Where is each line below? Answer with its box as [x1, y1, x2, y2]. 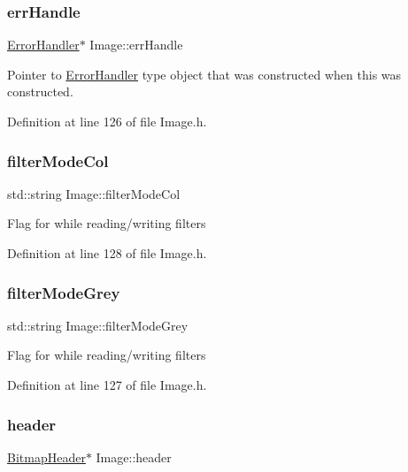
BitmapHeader [7, 447, 86, 466]
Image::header [96, 447, 172, 466]
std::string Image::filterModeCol [7, 184, 181, 202]
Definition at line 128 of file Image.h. [7, 244, 207, 262]
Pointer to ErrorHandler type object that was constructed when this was [7, 65, 402, 83]
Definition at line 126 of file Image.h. [7, 112, 207, 130]
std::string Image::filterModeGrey [7, 316, 189, 334]
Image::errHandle [89, 35, 183, 54]
